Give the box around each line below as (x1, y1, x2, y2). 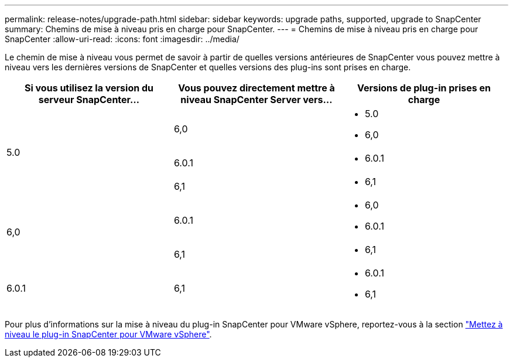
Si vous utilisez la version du (24, 82, 154, 94)
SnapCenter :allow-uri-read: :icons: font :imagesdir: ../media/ (5, 34, 240, 44)
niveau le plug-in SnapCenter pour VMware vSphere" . (5, 329, 212, 339)
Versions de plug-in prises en (357, 82, 491, 94)
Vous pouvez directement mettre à (178, 82, 335, 94)
